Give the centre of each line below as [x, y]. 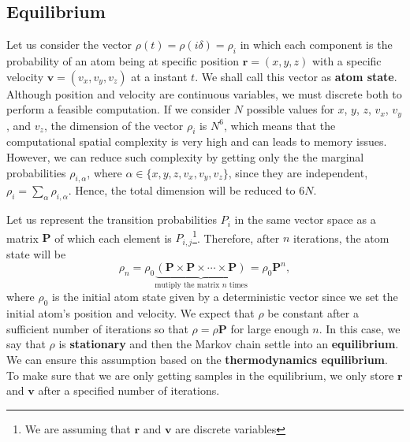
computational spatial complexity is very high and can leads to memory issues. [197, 141]
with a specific [347, 61]
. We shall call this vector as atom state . [296, 76]
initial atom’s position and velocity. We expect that [130, 313]
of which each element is [113, 238]
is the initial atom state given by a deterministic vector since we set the [225, 297]
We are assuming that [78, 428]
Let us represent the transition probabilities [112, 219]
